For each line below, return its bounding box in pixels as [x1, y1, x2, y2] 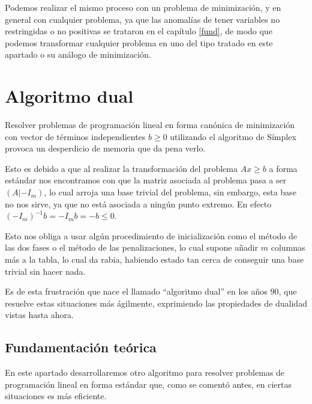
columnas [271, 241, 305, 254]
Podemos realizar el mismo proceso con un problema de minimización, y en [5, 1, 281, 13]
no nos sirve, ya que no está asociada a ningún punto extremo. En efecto [5, 197, 272, 210]
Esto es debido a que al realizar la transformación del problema [5, 162, 238, 174]
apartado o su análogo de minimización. [5, 48, 151, 61]
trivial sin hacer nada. [5, 265, 86, 277]
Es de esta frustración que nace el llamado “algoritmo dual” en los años [5, 285, 268, 298]
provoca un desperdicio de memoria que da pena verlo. [5, 142, 206, 155]
